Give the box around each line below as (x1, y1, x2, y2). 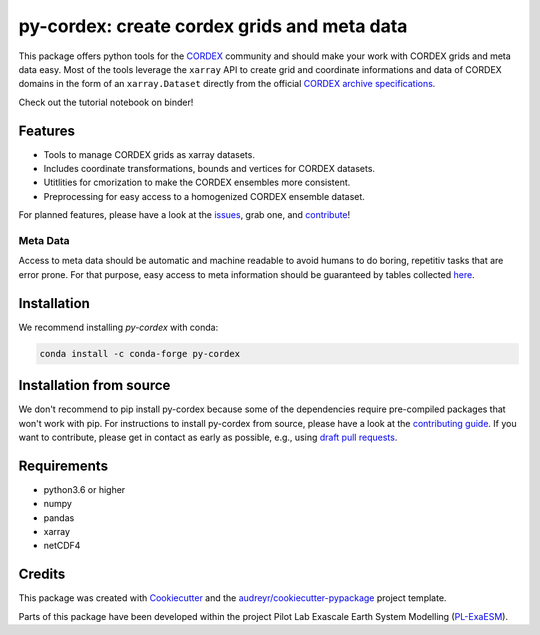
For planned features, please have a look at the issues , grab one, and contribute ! (18, 209, 351, 221)
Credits (18, 566, 66, 583)
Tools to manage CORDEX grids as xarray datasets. (43, 148, 255, 160)
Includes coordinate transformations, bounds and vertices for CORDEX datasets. (43, 163, 375, 175)
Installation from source (18, 377, 171, 394)
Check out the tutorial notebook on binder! (18, 96, 194, 108)
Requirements (18, 457, 109, 474)
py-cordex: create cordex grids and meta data (18, 15, 408, 37)
